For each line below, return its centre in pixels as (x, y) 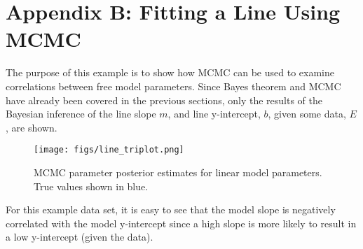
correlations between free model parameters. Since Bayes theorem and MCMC (173, 86)
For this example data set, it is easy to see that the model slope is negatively (171, 209)
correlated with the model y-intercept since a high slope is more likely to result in (181, 223)
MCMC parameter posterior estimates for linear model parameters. (178, 172)
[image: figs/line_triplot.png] (109, 150)
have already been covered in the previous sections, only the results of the (164, 100)
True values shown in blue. (91, 186)
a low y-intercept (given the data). (80, 237)
